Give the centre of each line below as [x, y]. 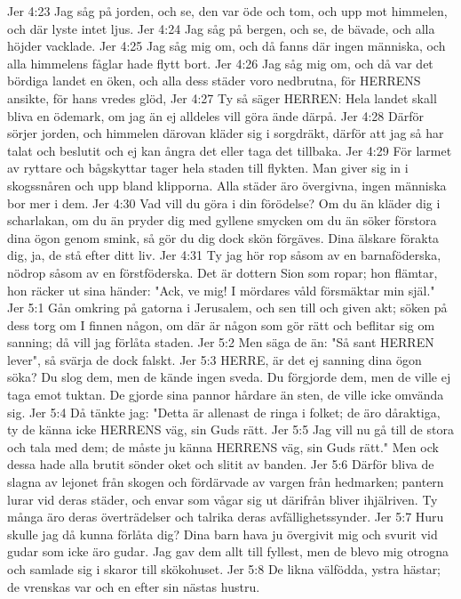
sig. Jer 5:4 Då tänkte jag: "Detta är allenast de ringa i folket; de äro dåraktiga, [224, 412]
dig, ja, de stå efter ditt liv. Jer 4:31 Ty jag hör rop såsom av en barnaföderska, [224, 255]
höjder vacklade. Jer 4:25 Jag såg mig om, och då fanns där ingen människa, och [227, 46]
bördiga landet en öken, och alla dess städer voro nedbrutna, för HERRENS [214, 81]
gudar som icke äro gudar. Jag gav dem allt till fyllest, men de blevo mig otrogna [228, 551]
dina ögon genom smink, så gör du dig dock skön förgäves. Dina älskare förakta [223, 237]
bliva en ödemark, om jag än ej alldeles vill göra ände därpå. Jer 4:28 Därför [215, 115]
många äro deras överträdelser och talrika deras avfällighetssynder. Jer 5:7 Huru [226, 517]
